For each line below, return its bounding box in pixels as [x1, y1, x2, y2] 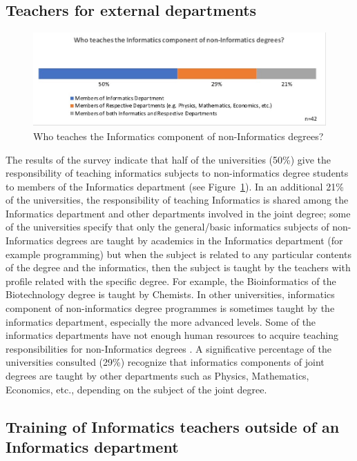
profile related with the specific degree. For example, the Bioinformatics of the [6, 273, 336, 288]
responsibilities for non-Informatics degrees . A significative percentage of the [6, 341, 331, 355]
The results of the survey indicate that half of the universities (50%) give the [6, 152, 331, 166]
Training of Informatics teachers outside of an [6, 415, 340, 437]
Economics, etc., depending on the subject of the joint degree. [6, 382, 267, 396]
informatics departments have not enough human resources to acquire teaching [6, 328, 338, 342]
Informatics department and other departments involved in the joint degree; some [6, 206, 351, 220]
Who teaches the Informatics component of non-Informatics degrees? [33, 128, 324, 143]
